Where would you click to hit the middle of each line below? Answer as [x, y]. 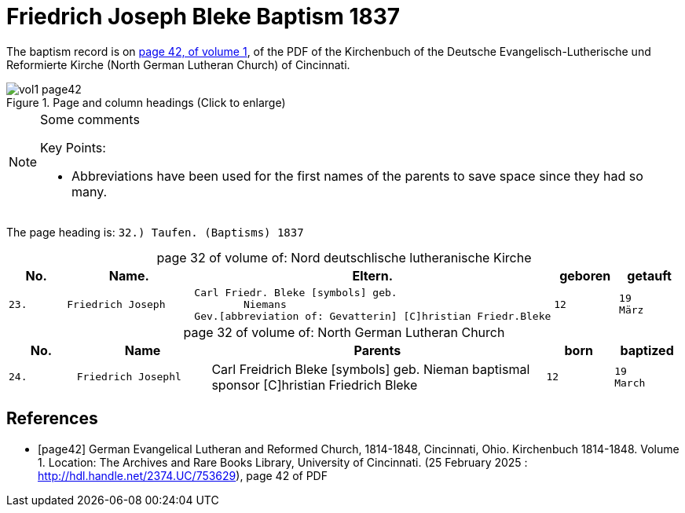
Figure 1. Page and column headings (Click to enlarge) [146, 102]
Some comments [90, 119]
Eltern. [373, 275]
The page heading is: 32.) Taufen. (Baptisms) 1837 [155, 232]
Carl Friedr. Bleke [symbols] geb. [296, 292]
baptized [647, 350]
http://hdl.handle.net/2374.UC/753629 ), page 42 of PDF [183, 475]
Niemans [265, 304]
